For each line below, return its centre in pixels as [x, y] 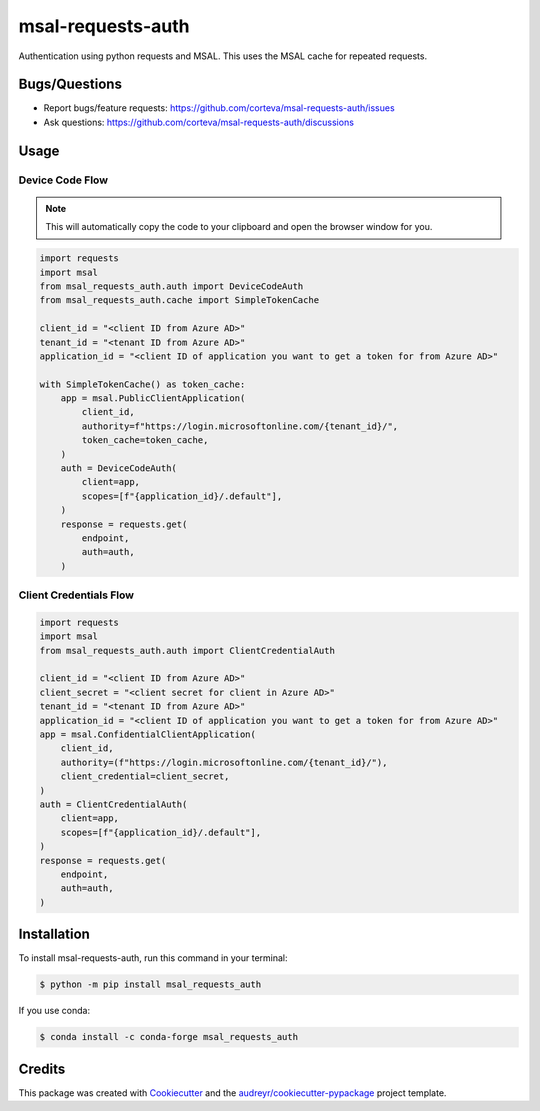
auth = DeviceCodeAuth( [118, 468]
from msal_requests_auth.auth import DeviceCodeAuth [171, 286]
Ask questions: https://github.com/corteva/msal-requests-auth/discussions [199, 122]
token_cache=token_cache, [145, 440]
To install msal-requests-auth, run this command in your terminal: [153, 958]
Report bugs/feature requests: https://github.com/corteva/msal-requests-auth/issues [219, 108]
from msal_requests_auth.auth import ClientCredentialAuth [187, 650]
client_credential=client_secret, [145, 776]
